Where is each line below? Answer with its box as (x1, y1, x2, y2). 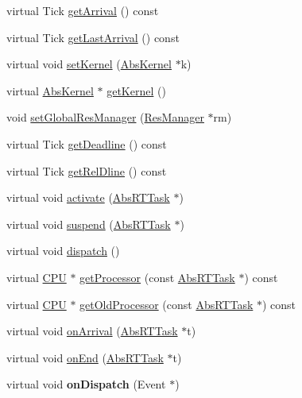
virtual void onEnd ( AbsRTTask (6, 349, 164, 365)
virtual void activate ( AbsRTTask (6, 189, 170, 206)
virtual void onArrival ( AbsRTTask (6, 323, 178, 339)
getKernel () (106, 82, 166, 99)
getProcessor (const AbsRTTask (79, 269, 235, 285)
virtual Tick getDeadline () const (6, 135, 167, 152)
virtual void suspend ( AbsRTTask (6, 215, 171, 232)
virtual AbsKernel (6, 82, 94, 99)
